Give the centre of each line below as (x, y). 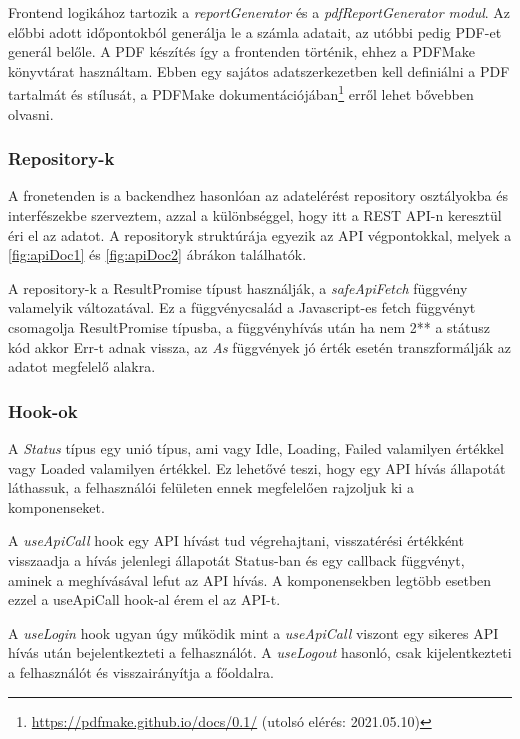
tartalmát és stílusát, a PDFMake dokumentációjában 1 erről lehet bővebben (241, 93)
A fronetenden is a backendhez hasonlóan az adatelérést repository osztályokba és (258, 195)
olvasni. (31, 113)
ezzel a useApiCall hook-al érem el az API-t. (144, 599)
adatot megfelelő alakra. (82, 366)
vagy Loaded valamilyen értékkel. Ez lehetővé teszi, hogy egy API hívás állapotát (257, 467)
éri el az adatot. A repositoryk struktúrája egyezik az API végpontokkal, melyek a (260, 234)
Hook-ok (43, 410)
